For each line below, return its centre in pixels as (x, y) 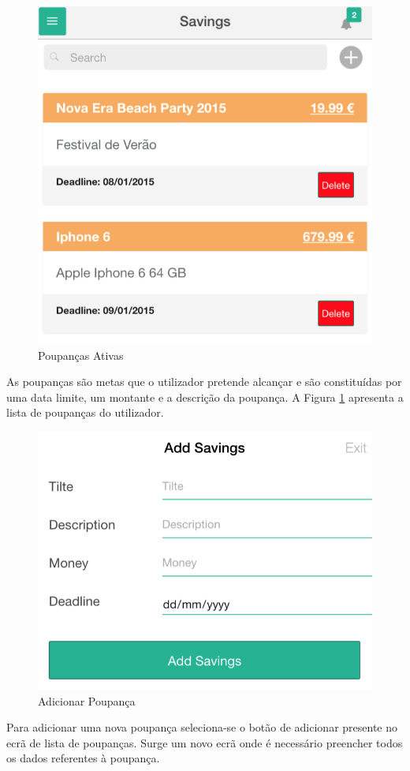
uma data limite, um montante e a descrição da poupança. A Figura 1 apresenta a (205, 397)
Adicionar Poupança (87, 700)
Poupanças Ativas (81, 355)
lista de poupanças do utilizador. (85, 412)
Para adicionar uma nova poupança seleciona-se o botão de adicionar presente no (202, 727)
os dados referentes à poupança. (83, 758)
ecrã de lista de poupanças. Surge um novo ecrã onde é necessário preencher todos (205, 742)
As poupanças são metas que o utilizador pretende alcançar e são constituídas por (204, 382)
